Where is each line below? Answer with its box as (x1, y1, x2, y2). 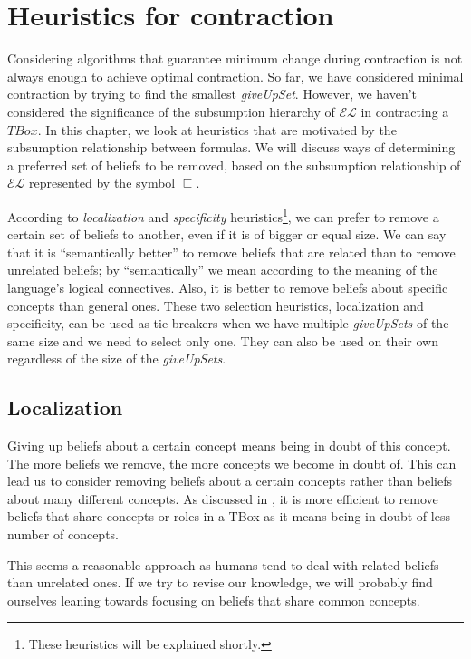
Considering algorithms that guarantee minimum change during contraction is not (7, 49, 463, 68)
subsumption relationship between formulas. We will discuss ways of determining (7, 138, 456, 157)
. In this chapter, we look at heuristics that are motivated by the (37, 120, 397, 139)
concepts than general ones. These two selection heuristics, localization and (7, 296, 424, 315)
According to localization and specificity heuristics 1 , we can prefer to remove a (7, 204, 439, 226)
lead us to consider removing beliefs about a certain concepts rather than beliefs (7, 471, 452, 490)
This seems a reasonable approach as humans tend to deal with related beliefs (7, 555, 439, 574)
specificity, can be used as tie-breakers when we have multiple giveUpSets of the (7, 314, 449, 333)
